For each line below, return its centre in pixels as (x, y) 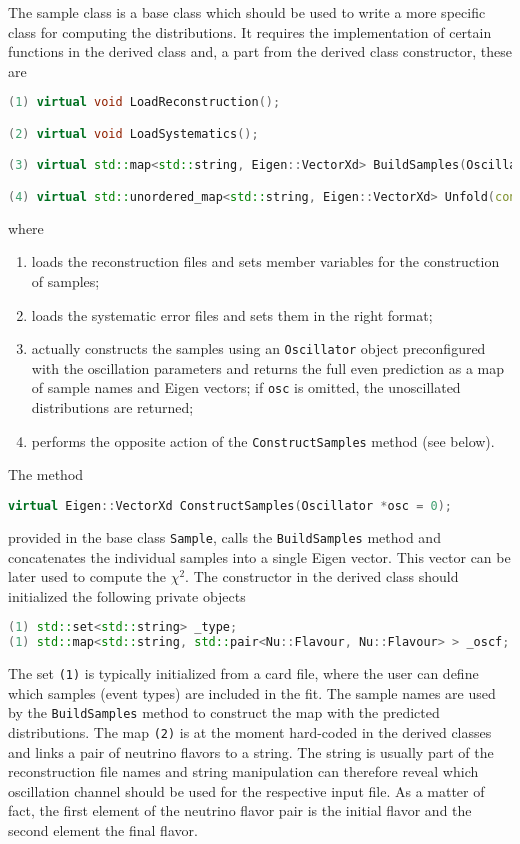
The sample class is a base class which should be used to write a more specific (247, 12)
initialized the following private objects (127, 595)
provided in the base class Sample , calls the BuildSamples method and (224, 536)
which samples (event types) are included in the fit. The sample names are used (252, 692)
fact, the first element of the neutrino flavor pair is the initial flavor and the (240, 810)
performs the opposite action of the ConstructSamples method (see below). (263, 440)
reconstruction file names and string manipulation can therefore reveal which (243, 771)
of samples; (65, 281)
